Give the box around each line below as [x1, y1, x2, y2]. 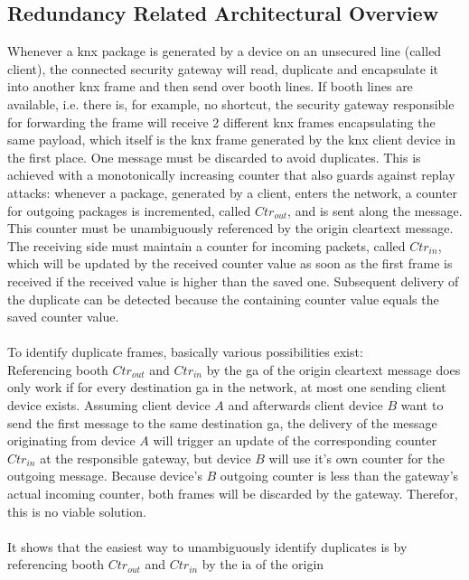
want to [400, 396, 444, 415]
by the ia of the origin [202, 555, 324, 574]
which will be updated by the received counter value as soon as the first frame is [7, 254, 453, 273]
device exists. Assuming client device [7, 396, 211, 415]
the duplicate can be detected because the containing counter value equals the [7, 289, 439, 308]
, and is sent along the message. [287, 201, 463, 220]
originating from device [7, 431, 136, 450]
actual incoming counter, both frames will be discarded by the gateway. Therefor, [7, 484, 458, 503]
